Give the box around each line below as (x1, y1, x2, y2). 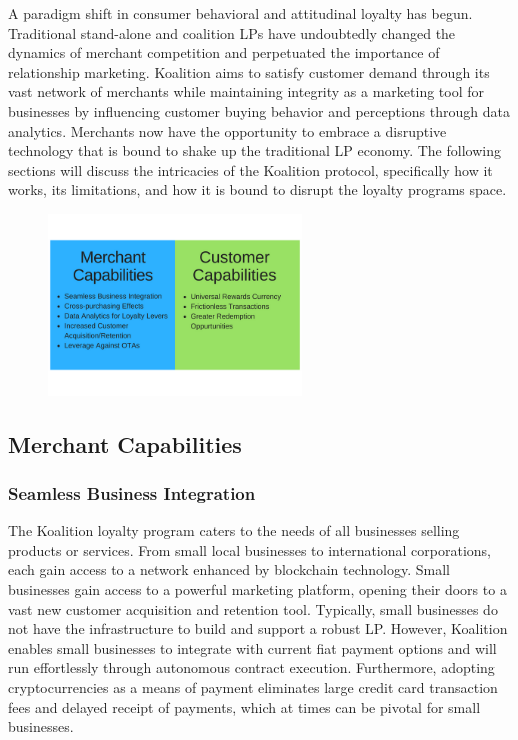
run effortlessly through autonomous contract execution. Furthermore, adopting (8, 657, 495, 678)
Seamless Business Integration (8, 480, 256, 505)
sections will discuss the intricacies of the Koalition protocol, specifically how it (8, 159, 493, 180)
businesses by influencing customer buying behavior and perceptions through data (8, 100, 510, 121)
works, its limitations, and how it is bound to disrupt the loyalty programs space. (8, 179, 507, 200)
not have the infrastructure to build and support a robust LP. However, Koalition (8, 618, 508, 639)
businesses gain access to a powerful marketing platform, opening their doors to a (8, 579, 507, 600)
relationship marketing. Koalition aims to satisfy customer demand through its (8, 61, 490, 82)
